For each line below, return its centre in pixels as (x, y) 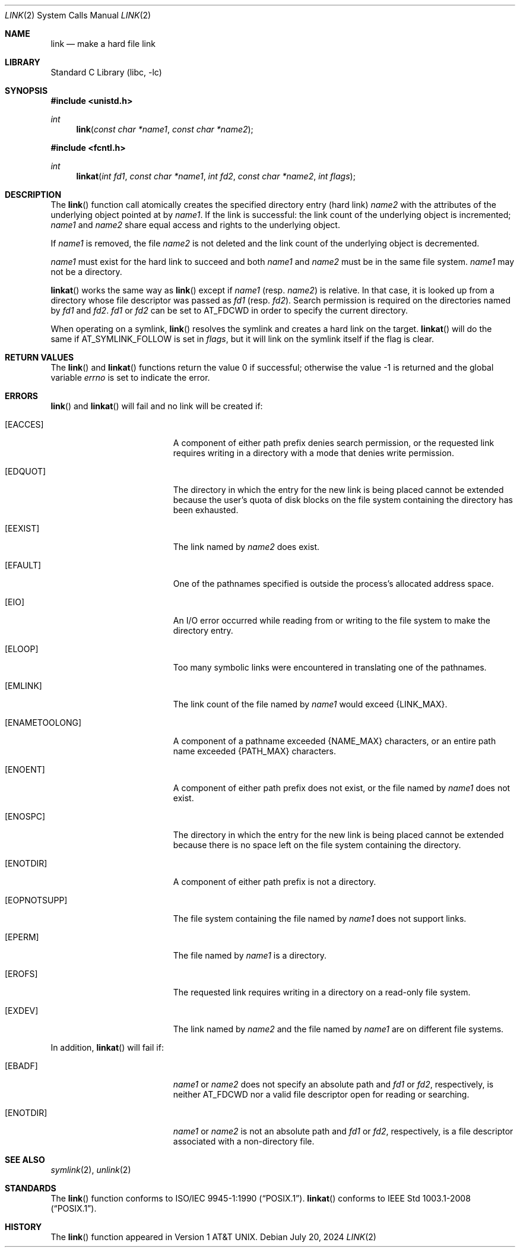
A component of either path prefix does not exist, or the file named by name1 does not (342, 788)
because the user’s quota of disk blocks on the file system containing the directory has (343, 500)
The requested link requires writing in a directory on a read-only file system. (322, 992)
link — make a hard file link (103, 44)
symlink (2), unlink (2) (91, 1170)
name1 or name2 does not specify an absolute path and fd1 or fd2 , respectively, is (333, 1084)
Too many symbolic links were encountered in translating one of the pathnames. (330, 667)
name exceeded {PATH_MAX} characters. (255, 751)
